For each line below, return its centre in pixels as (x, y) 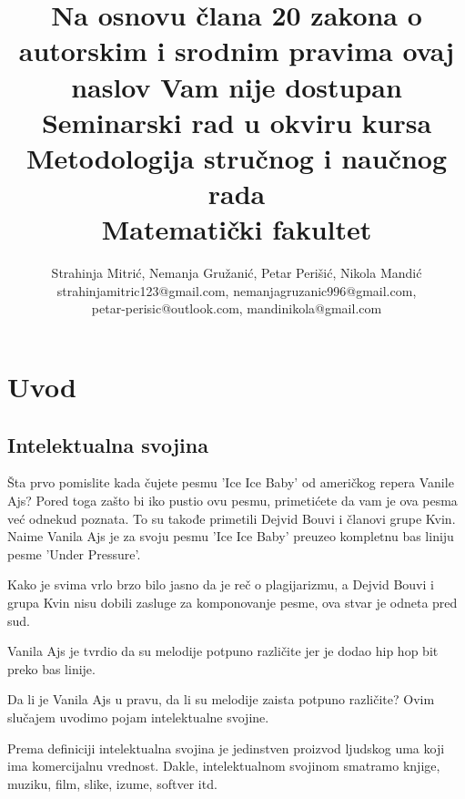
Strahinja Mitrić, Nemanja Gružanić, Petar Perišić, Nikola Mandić (237, 273)
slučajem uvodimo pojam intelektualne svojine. (138, 717)
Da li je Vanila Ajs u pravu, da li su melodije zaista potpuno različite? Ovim (221, 699)
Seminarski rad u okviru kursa (237, 122)
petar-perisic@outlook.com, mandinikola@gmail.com (237, 308)
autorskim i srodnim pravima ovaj (237, 51)
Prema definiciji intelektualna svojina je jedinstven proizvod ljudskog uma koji (226, 748)
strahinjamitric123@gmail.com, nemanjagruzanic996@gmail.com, (237, 290)
